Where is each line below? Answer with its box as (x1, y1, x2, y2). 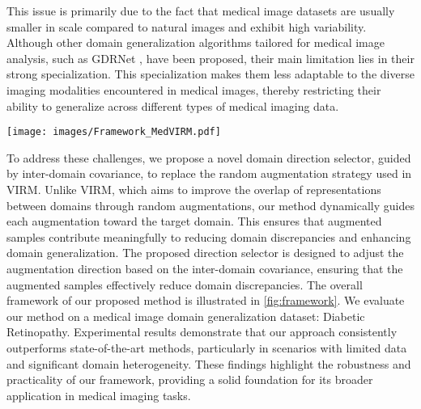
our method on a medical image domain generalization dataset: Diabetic (6, 307, 365, 324)
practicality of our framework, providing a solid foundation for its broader (6, 371, 373, 388)
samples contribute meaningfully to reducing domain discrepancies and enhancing (6, 228, 411, 245)
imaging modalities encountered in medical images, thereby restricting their (6, 81, 381, 98)
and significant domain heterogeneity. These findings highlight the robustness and (6, 355, 411, 372)
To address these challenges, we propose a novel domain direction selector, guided (6, 149, 411, 166)
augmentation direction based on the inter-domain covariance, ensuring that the (6, 259, 403, 276)
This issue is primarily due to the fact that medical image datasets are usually (6, 2, 395, 19)
